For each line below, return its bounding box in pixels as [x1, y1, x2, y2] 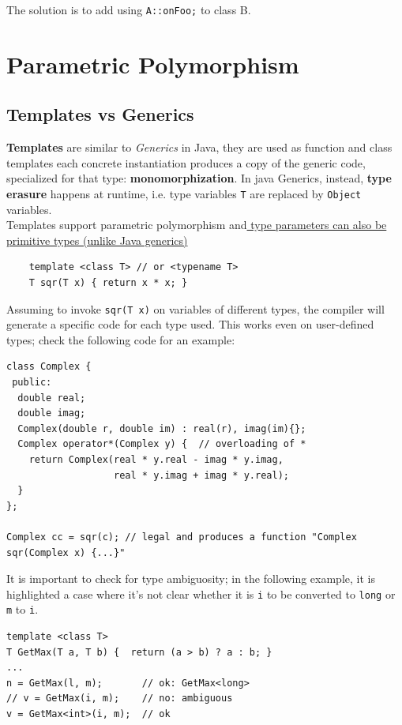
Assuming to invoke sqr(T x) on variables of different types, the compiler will [6, 300, 385, 317]
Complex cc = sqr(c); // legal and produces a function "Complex [6, 532, 357, 543]
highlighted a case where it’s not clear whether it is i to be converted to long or [6, 585, 396, 602]
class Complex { [6, 361, 92, 373]
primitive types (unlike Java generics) [6, 231, 188, 248]
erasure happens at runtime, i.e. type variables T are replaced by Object [6, 186, 362, 202]
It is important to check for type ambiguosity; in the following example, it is [6, 570, 375, 587]
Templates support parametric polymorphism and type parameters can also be [6, 216, 387, 233]
